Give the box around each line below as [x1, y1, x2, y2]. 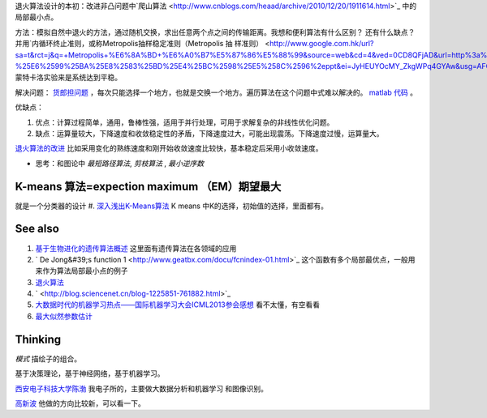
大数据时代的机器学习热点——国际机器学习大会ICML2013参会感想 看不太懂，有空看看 [35, 300, 321, 309]
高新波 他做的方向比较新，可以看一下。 [15, 398, 145, 408]
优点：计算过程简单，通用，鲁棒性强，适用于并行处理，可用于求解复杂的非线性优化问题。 [35, 117, 334, 127]
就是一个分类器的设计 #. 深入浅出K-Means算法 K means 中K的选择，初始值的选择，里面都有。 [15, 201, 329, 211]
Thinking [15, 332, 62, 346]
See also [15, 222, 60, 236]
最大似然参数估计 [35, 311, 93, 321]
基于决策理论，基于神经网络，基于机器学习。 [15, 369, 165, 378]
